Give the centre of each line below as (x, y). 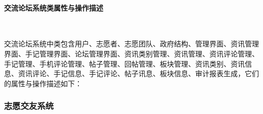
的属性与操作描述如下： (43, 83)
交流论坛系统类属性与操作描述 (54, 7)
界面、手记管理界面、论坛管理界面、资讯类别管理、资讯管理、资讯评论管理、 (131, 53)
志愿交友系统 (29, 106)
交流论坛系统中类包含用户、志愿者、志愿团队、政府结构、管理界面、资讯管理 (131, 44)
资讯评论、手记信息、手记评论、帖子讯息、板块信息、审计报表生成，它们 (138, 73)
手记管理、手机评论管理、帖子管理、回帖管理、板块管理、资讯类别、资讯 (124, 63)
